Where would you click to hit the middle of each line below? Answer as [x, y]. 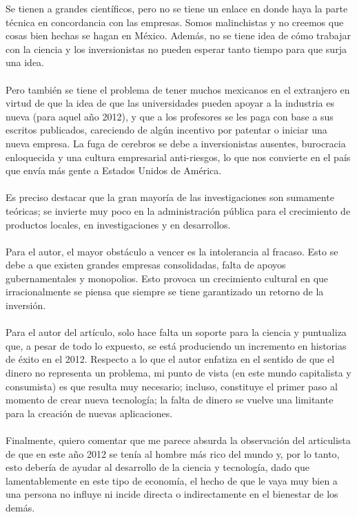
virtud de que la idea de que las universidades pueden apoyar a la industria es [170, 103]
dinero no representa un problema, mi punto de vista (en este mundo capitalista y [178, 373]
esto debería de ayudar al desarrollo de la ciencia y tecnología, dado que [157, 467]
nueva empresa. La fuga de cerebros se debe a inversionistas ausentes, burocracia [176, 143]
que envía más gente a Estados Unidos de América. [114, 170]
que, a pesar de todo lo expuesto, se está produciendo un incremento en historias [176, 345]
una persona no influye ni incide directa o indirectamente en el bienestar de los [172, 494]
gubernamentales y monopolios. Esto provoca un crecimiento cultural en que [167, 278]
